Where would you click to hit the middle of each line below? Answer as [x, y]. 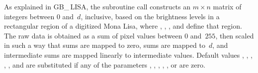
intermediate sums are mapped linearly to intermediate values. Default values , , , [128, 55]
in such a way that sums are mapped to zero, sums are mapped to [105, 45]
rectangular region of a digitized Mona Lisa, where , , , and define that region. [123, 26]
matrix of [227, 6]
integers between [29, 16]
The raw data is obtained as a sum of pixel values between [93, 35]
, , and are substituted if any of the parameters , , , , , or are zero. [105, 64]
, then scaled [235, 35]
